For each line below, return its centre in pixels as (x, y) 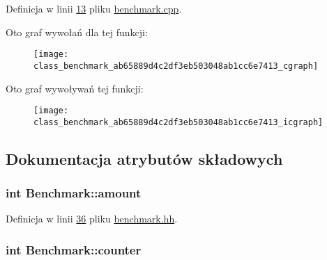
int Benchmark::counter (74, 249)
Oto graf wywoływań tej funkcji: (75, 88)
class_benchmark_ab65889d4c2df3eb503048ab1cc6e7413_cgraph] (176, 66)
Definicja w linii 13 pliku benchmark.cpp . (94, 8)
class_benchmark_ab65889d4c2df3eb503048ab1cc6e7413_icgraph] (178, 122)
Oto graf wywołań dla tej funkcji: (77, 32)
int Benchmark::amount (74, 193)
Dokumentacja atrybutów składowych (144, 158)
